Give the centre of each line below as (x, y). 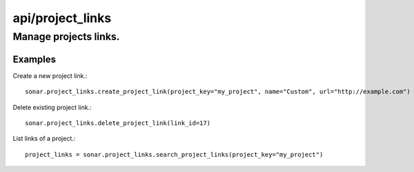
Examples (34, 59)
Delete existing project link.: (52, 107)
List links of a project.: (44, 139)
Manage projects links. (66, 37)
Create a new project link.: (50, 75)
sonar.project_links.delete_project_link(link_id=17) (118, 123)
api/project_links (62, 18)
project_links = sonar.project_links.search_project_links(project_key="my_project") (174, 154)
